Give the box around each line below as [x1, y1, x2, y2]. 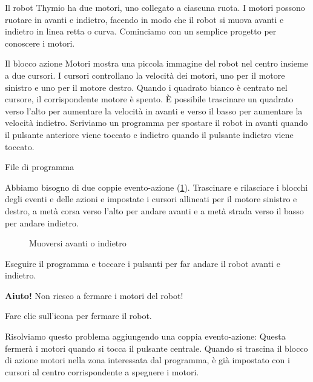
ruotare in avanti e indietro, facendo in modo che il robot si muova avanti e [5, 13, 284, 25]
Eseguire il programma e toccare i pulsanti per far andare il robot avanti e [5, 257, 280, 269]
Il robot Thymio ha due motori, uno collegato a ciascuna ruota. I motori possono [5, 1, 305, 13]
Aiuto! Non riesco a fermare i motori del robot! [5, 289, 183, 301]
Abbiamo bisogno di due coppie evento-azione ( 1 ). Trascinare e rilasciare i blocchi [5, 180, 308, 193]
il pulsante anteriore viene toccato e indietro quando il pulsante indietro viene [5, 128, 294, 140]
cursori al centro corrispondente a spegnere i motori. [5, 365, 199, 378]
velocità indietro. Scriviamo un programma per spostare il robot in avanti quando [5, 116, 308, 129]
